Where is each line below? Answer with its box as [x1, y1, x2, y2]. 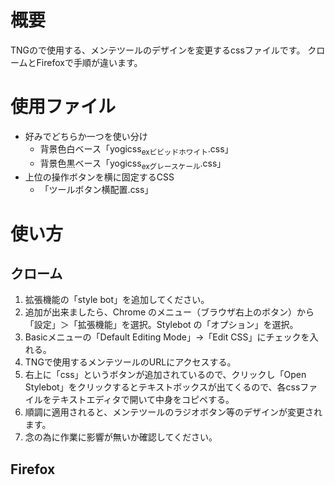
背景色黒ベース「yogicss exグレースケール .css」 [39, 157, 227, 171]
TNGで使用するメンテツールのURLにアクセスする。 [24, 356, 237, 368]
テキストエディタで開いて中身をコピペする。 [51, 394, 235, 406]
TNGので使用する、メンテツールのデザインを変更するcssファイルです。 [10, 44, 306, 56]
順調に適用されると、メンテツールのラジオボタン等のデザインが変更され [24, 406, 323, 418]
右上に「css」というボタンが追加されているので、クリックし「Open [24, 369, 307, 381]
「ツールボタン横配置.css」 [39, 184, 154, 196]
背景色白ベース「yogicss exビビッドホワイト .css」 [39, 142, 234, 157]
